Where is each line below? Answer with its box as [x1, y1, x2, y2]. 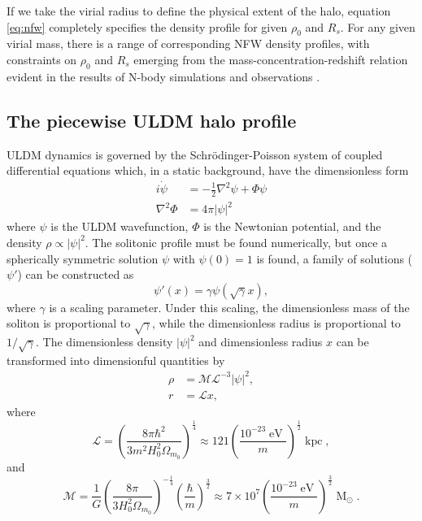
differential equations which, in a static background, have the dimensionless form [7, 162, 409, 179]
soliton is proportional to [7, 315, 131, 332]
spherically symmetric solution [7, 250, 159, 267]
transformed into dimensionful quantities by [7, 351, 225, 368]
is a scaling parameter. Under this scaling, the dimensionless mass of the [49, 298, 410, 315]
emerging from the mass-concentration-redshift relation [133, 50, 408, 67]
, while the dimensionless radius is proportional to [152, 315, 401, 332]
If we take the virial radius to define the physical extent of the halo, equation [7, 2, 391, 19]
